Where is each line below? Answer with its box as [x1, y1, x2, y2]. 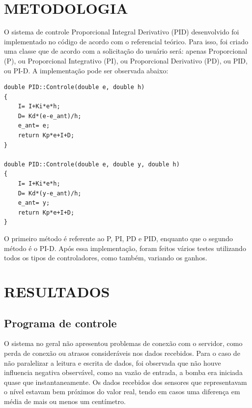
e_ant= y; [18, 199, 50, 207]
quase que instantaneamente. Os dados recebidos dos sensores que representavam [4, 377, 247, 387]
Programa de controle [4, 315, 117, 330]
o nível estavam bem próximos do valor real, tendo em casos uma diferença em [4, 386, 240, 397]
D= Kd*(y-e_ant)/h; [18, 189, 82, 197]
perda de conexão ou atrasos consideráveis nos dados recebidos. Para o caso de [4, 347, 240, 358]
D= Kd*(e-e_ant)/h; [18, 112, 82, 120]
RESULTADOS [4, 281, 110, 301]
